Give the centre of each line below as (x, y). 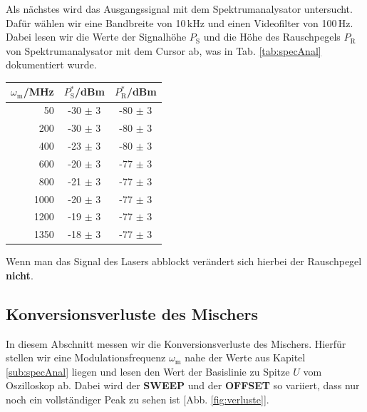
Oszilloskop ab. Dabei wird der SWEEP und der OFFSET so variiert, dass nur (183, 385)
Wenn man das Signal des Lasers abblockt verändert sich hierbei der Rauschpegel (184, 261)
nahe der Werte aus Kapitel (245, 357)
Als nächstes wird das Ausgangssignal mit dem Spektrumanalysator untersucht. (179, 9)
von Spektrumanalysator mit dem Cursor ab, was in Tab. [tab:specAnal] (164, 50)
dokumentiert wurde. (51, 65)
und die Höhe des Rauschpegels (272, 37)
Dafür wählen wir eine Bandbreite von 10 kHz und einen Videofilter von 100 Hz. (180, 22)
